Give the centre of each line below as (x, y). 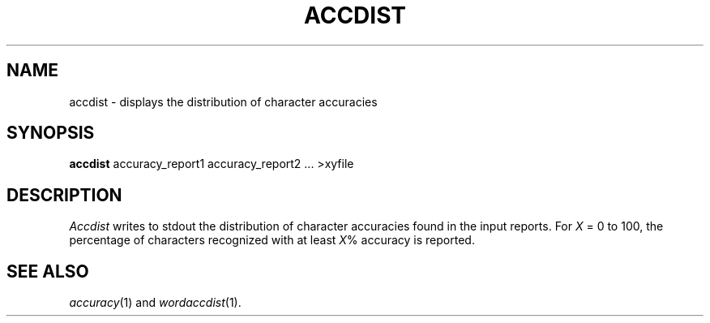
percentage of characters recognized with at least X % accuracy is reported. (272, 240)
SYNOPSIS (51, 133)
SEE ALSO (48, 271)
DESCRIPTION (64, 195)
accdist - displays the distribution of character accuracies (223, 101)
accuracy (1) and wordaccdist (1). (155, 303)
